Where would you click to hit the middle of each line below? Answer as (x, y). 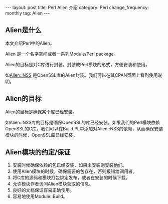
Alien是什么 (23, 30)
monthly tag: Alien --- (28, 13)
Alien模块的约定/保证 (38, 152)
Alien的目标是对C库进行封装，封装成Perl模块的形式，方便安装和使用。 (78, 64)
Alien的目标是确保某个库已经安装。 (41, 112)
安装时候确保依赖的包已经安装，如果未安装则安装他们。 (69, 165)
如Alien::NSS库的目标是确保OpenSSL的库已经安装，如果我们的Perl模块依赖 (82, 122)
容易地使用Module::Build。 (40, 196)
